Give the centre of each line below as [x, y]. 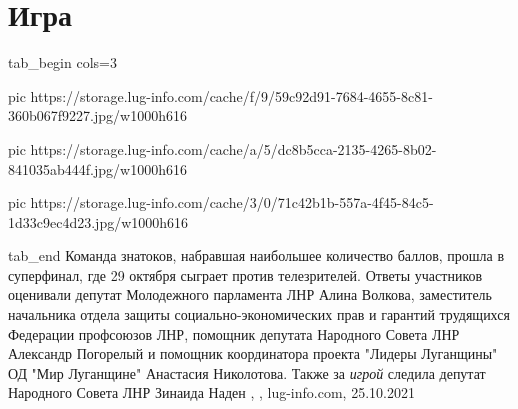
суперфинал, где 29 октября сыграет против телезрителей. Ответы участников [245, 274]
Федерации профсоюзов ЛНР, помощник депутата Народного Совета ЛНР [234, 333]
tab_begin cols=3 [62, 62]
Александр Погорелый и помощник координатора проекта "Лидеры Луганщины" [253, 353]
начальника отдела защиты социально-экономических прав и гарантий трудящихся [259, 314]
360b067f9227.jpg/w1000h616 [97, 115]
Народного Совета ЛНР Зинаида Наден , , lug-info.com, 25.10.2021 [211, 392]
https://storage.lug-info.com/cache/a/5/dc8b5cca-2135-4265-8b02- [233, 148]
